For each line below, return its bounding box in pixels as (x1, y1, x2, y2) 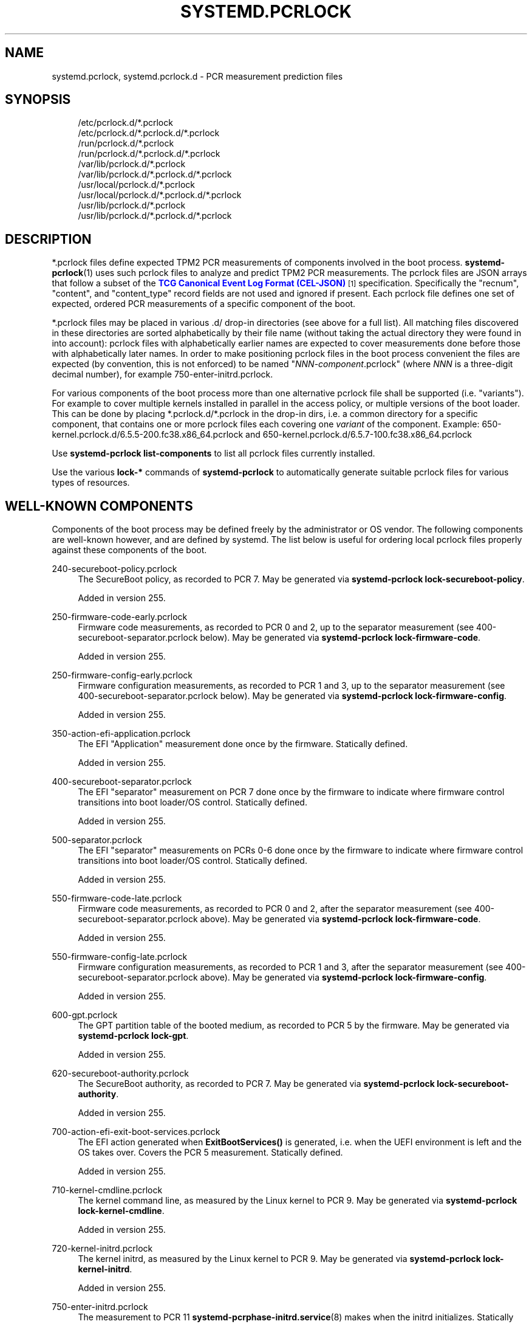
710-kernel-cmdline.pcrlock (52, 1185, 163, 1196)
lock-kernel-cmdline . (78, 1205, 165, 1216)
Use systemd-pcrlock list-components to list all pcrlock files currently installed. (52, 448, 375, 459)
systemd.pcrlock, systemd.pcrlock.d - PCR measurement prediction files (52, 71, 343, 81)
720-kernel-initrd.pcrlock (52, 1243, 153, 1254)
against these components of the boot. (52, 545, 207, 556)
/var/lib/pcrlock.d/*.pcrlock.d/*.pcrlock (78, 169, 232, 180)
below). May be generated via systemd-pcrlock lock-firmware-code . (200, 632, 481, 643)
